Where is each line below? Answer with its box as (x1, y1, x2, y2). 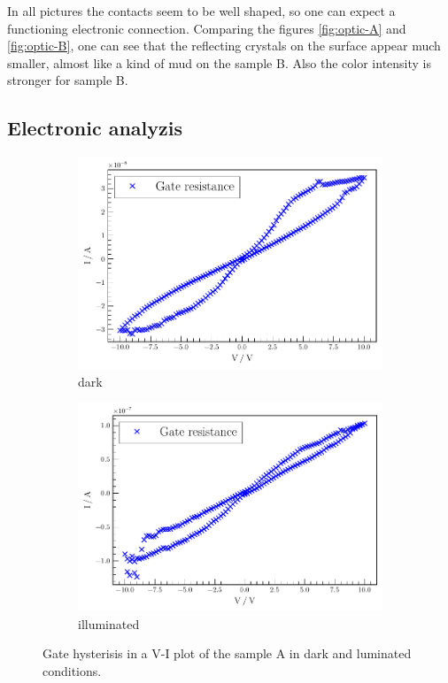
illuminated (78, 614, 140, 633)
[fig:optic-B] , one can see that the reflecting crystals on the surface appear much (7, 36, 441, 55)
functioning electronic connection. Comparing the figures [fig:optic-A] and (7, 19, 406, 37)
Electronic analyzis (7, 114, 182, 142)
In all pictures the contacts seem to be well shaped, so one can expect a (7, 2, 396, 19)
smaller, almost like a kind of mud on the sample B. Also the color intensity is (7, 53, 432, 72)
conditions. (42, 661, 102, 679)
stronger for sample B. (7, 71, 128, 89)
